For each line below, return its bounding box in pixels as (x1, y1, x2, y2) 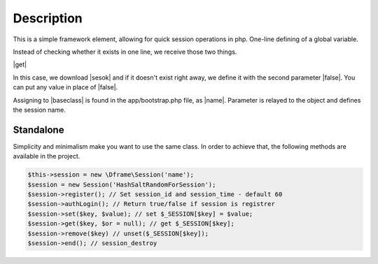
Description (13, 10, 83, 26)
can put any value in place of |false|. (13, 83, 118, 91)
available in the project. (13, 152, 80, 161)
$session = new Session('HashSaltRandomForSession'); (27, 180, 216, 189)
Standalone (13, 124, 64, 135)
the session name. (13, 105, 66, 114)
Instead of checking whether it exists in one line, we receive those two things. (13, 47, 237, 56)
